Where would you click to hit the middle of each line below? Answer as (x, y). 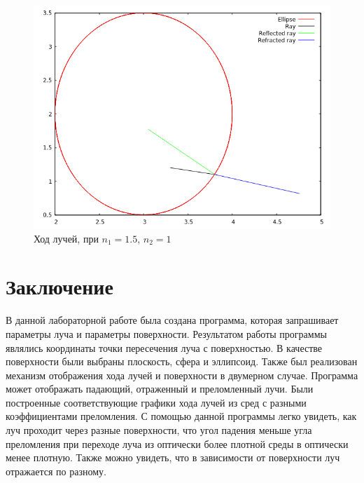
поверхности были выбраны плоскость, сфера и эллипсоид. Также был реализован (182, 361)
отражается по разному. (56, 471)
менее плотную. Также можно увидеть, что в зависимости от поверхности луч (173, 457)
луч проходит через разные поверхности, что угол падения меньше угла (159, 430)
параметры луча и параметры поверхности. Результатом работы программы (166, 333)
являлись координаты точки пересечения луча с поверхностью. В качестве (164, 347)
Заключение (59, 286)
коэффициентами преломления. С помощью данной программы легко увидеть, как (181, 416)
